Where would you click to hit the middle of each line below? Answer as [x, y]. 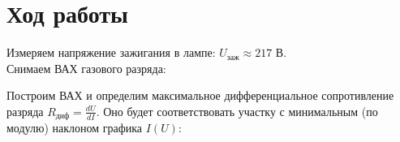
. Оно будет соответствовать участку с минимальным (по [237, 111]
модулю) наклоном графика [75, 128]
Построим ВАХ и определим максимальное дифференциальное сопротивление [200, 95]
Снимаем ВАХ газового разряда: [86, 68]
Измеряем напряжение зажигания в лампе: [111, 52]
